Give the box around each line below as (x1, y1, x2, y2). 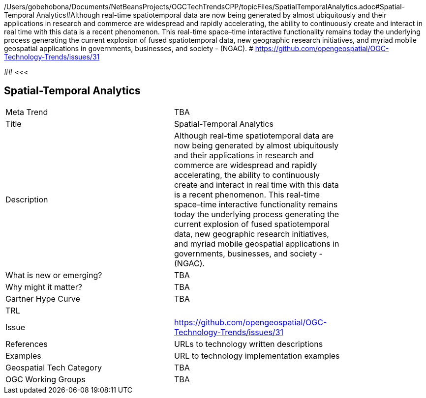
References (5, 339, 48, 349)
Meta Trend (5, 107, 48, 117)
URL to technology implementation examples (174, 350, 340, 361)
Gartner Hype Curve (5, 293, 80, 304)
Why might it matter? (5, 282, 82, 292)
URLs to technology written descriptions (174, 339, 323, 349)
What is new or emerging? (5, 270, 102, 280)
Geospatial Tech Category (5, 362, 102, 372)
